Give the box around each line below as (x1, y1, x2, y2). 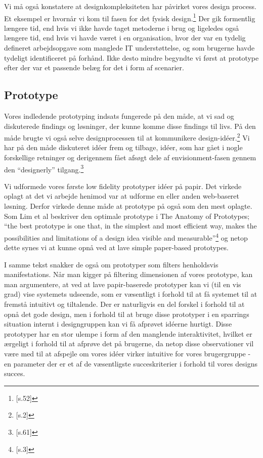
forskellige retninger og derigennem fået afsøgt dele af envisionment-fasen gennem (4, 152, 256, 163)
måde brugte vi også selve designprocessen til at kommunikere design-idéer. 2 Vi (4, 131, 250, 143)
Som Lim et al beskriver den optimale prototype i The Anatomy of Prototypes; (4, 210, 250, 221)
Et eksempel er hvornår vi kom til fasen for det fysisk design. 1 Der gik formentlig (4, 11, 255, 23)
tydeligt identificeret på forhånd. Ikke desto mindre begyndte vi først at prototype (4, 52, 259, 63)
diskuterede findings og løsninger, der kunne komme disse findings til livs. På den (4, 120, 256, 131)
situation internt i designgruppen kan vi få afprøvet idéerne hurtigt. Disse (4, 318, 232, 329)
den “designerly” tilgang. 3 (4, 162, 84, 174)
